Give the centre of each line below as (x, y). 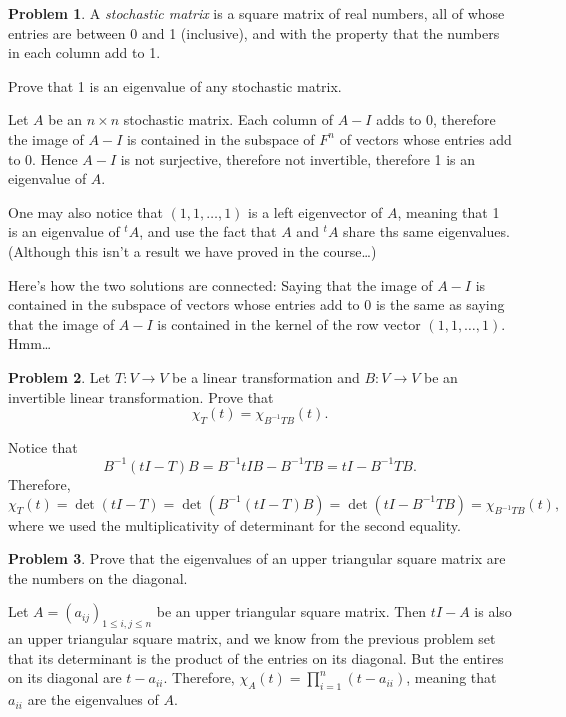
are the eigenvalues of (93, 699)
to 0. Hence (43, 158)
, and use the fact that (208, 231)
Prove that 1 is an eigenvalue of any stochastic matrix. (175, 85)
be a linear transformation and (266, 376)
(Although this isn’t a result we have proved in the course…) (192, 250)
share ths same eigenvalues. (426, 231)
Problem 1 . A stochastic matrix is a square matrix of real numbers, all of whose (256, 13)
